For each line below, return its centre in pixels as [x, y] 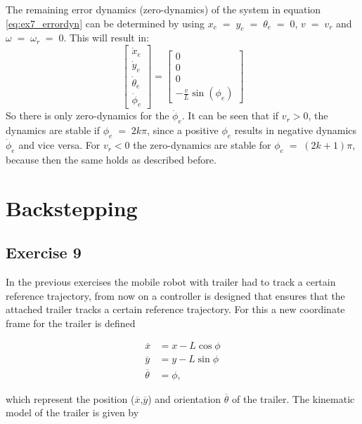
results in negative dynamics [296, 130]
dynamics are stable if [53, 130]
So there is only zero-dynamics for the [88, 115]
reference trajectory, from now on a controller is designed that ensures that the [175, 295]
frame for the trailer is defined [71, 323]
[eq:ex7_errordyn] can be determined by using [105, 23]
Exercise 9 [44, 252]
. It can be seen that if [230, 115]
